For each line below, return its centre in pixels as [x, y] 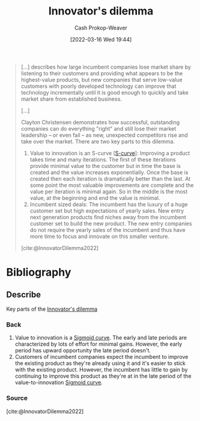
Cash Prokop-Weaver [101, 28]
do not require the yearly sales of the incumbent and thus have [108, 229]
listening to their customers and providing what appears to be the [102, 73]
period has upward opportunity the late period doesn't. [83, 351]
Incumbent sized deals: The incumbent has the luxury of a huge [109, 204]
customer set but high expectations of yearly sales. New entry [107, 210]
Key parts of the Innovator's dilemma [52, 309]
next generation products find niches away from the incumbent [108, 217]
